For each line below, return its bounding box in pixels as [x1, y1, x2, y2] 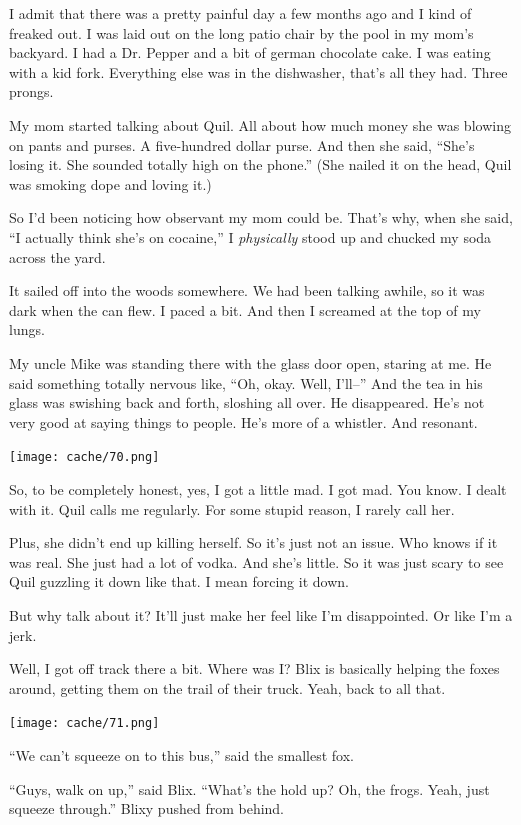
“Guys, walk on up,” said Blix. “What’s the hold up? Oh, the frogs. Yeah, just [9, 778, 490, 799]
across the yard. [9, 246, 106, 267]
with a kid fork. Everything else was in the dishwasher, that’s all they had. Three [9, 61, 508, 82]
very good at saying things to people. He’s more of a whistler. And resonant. [9, 411, 478, 432]
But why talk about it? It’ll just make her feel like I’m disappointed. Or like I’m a [9, 604, 513, 625]
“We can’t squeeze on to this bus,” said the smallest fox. [9, 744, 354, 765]
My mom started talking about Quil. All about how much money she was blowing [9, 114, 511, 135]
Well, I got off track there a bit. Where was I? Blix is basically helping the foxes [9, 658, 500, 679]
